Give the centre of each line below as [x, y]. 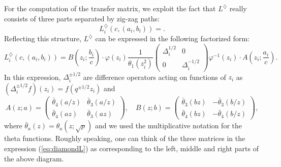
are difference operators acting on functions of [154, 77]
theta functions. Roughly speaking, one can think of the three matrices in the [125, 138]
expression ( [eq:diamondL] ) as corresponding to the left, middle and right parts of [131, 148]
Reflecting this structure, [43, 38]
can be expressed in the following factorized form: [172, 38]
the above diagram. [34, 158]
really [238, 8]
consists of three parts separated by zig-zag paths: [82, 18]
